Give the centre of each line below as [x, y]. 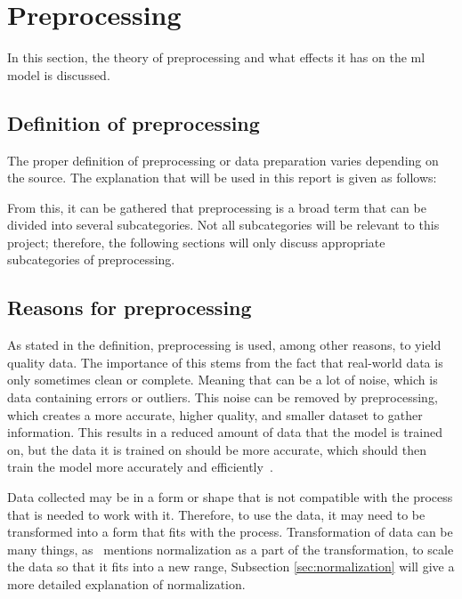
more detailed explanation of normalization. [126, 584]
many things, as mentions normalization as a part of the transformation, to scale [231, 549]
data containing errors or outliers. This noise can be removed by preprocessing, [223, 397]
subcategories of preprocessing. [91, 259]
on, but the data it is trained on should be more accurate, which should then [217, 449]
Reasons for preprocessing [130, 308]
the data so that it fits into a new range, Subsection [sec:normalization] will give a [231, 567]
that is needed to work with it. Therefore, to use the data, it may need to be [216, 514]
